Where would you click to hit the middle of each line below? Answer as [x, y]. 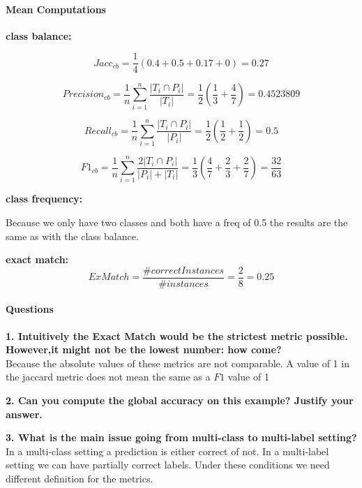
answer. [24, 414]
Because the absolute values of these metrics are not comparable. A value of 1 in [178, 363]
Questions [30, 309]
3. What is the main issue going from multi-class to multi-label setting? [181, 437]
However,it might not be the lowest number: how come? [144, 349]
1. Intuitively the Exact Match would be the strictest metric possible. [177, 335]
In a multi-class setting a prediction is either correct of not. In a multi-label [167, 451]
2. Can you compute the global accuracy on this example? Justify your [180, 400]
